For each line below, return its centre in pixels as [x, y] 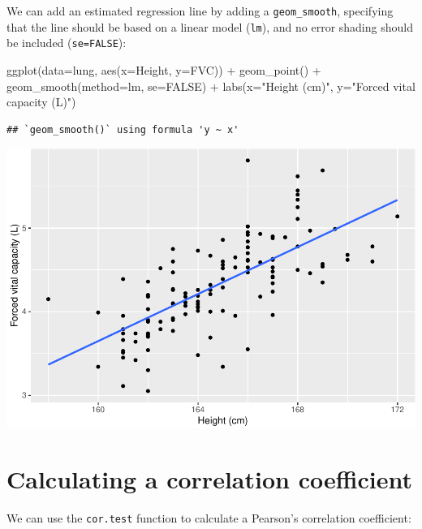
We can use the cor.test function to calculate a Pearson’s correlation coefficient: [209, 517]
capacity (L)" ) [41, 102]
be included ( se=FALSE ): [67, 43]
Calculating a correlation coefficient [210, 478]
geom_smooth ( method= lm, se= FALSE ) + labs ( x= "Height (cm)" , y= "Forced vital [211, 86]
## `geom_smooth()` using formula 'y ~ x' [123, 129]
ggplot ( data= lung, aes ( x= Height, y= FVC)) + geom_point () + [164, 69]
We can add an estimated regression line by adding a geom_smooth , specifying [200, 11]
